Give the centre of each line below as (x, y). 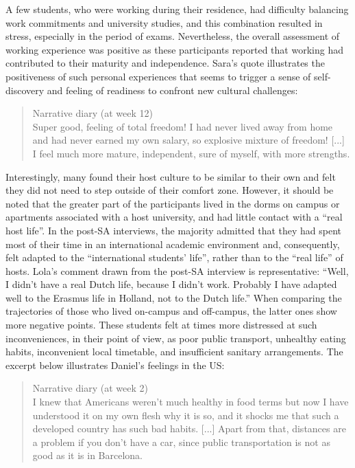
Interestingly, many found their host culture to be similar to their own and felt (171, 176)
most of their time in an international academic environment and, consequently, (173, 244)
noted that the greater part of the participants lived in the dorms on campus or (173, 203)
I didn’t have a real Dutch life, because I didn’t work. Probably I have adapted (171, 284)
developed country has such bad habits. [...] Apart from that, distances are (189, 428)
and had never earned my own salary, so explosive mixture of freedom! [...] (188, 140)
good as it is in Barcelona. (88, 455)
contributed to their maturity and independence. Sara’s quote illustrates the (165, 63)
